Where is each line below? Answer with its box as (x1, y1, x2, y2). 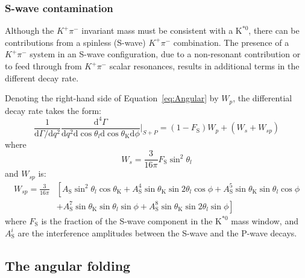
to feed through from (5, 60, 82, 72)
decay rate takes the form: (5, 104, 101, 116)
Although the (5, 24, 54, 37)
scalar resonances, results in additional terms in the (109, 60, 300, 72)
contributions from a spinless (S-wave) (5, 36, 146, 48)
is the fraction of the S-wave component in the (41, 214, 213, 227)
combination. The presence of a (173, 36, 289, 48)
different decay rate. (5, 71, 79, 84)
